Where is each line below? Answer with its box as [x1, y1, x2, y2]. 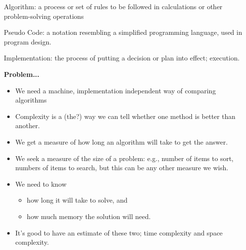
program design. [4, 36, 52, 46]
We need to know [15, 178, 67, 189]
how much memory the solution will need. [27, 211, 151, 221]
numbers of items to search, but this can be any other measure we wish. [15, 162, 229, 173]
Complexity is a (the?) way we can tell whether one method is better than [15, 111, 235, 121]
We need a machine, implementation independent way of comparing [15, 85, 216, 95]
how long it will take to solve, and [27, 195, 128, 205]
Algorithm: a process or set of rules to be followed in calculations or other [4, 1, 223, 11]
